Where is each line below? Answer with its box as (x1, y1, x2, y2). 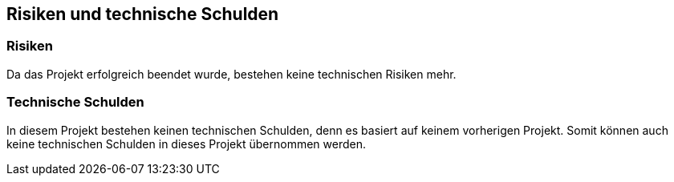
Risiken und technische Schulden (6, 4, 279, 24)
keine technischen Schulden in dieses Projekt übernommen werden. (6, 136, 366, 151)
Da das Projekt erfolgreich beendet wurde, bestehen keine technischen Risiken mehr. (6, 67, 457, 81)
